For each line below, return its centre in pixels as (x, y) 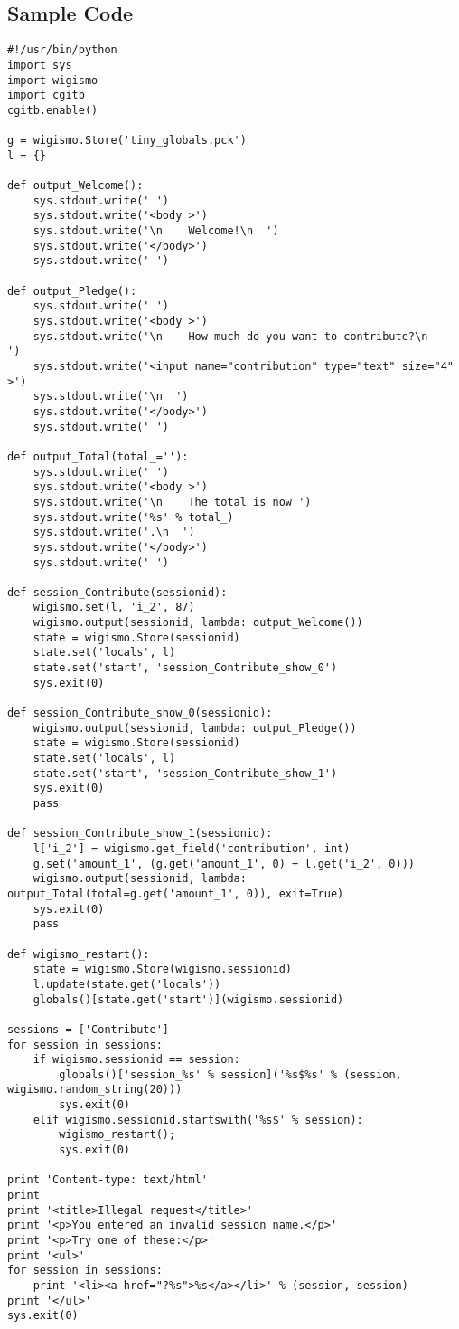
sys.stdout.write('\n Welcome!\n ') (156, 231)
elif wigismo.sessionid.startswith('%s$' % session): (198, 1120)
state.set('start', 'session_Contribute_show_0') (185, 668)
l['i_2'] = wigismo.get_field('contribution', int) (192, 848)
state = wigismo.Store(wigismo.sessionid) (162, 969)
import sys (40, 65)
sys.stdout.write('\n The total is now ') (172, 502)
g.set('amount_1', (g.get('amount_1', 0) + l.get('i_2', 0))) (224, 864)
